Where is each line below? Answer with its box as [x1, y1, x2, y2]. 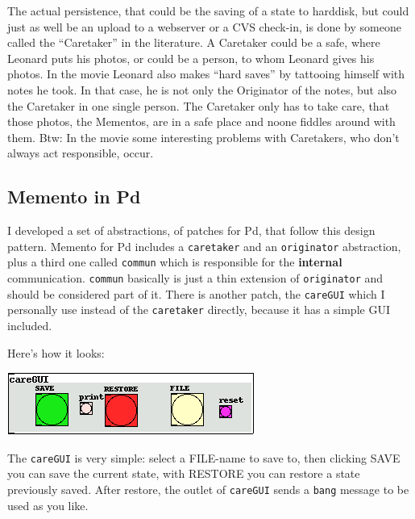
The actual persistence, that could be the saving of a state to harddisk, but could [7, 2, 409, 19]
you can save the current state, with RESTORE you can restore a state [7, 465, 360, 482]
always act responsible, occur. [7, 144, 154, 161]
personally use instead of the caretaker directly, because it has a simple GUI [7, 301, 390, 318]
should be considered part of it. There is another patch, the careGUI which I [7, 285, 385, 302]
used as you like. [7, 496, 89, 513]
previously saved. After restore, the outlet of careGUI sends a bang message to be [7, 481, 409, 498]
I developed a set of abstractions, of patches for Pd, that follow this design [7, 222, 376, 239]
